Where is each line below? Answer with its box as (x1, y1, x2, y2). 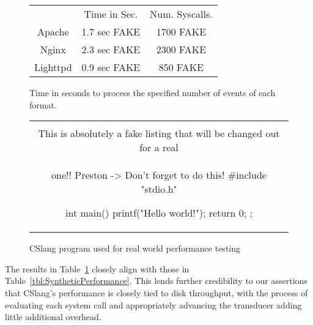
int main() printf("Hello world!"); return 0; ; (65, 206, 252, 220)
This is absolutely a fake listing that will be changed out (38, 126, 280, 141)
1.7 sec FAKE (81, 24, 141, 39)
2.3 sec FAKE (81, 42, 141, 56)
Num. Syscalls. (150, 7, 213, 21)
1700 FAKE (156, 24, 207, 39)
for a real (139, 140, 179, 155)
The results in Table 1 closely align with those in (5, 262, 190, 275)
